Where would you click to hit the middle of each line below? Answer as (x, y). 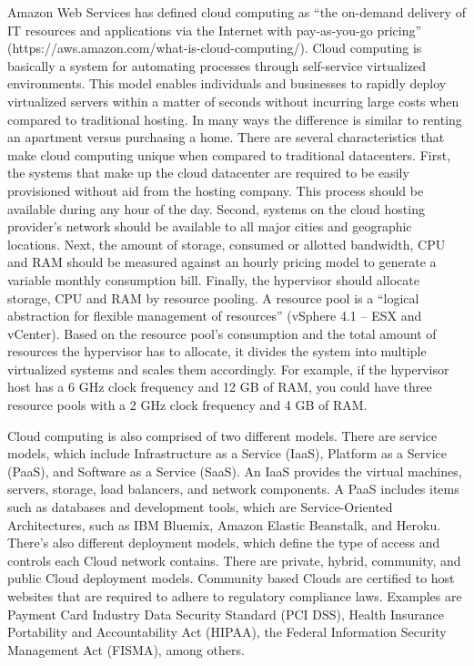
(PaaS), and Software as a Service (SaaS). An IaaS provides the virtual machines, (235, 471)
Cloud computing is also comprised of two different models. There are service (222, 435)
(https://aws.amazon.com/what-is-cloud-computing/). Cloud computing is (215, 48)
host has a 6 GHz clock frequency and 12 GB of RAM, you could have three (220, 387)
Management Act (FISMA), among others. (126, 649)
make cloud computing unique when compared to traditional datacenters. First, (229, 154)
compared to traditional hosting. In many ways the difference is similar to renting (235, 119)
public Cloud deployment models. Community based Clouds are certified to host (231, 578)
